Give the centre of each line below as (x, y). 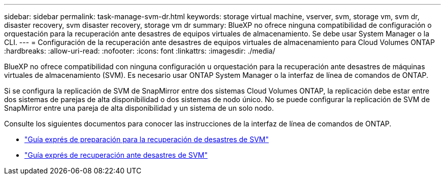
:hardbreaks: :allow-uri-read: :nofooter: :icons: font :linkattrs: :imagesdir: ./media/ (140, 51)
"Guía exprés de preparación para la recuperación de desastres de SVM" (147, 139)
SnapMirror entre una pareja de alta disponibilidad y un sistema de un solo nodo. (139, 108)
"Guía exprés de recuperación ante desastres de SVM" (116, 155)
